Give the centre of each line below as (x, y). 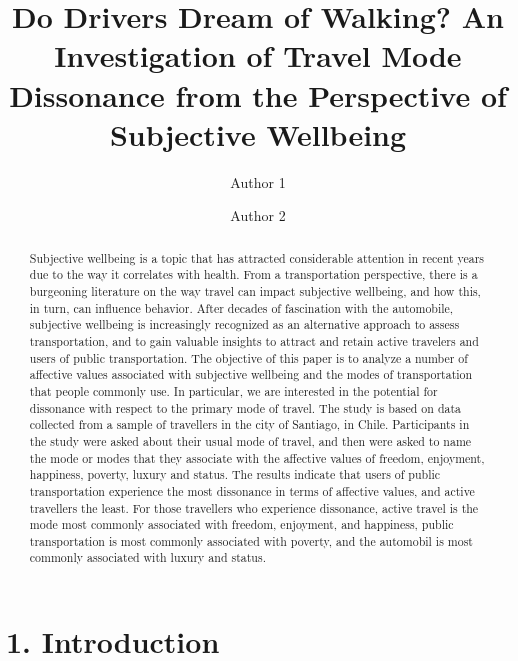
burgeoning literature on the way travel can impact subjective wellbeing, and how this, (255, 290)
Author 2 (258, 215)
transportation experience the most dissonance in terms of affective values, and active (252, 490)
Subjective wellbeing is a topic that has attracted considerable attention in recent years (257, 257)
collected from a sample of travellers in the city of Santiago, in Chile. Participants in (249, 424)
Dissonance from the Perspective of (258, 94)
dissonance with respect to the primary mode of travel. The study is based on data (245, 407)
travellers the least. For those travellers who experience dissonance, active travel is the (254, 507)
